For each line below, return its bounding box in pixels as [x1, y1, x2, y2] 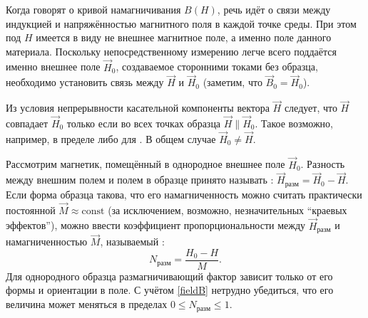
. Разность [300, 157, 345, 171]
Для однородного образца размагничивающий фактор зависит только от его [6, 268, 333, 283]
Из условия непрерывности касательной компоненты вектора [6, 100, 270, 115]
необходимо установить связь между [6, 75, 164, 90]
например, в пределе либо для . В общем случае [6, 131, 216, 146]
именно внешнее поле [6, 59, 101, 74]
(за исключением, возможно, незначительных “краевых [108, 202, 347, 217]
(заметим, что [203, 75, 262, 90]
